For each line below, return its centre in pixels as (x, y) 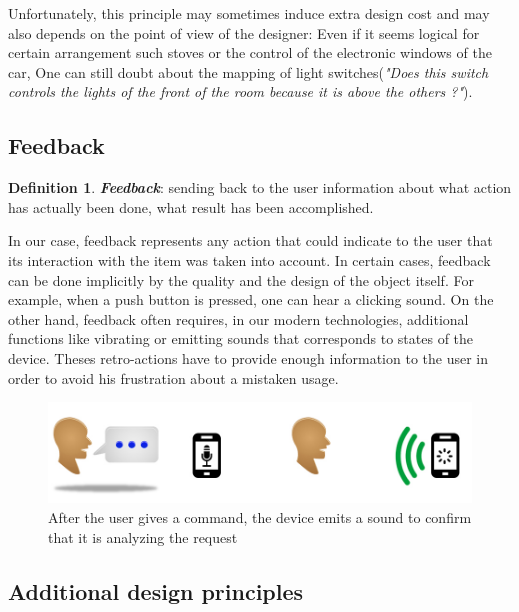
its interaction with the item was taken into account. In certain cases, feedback (249, 259)
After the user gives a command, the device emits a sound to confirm (260, 517)
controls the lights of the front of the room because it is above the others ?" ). (240, 91)
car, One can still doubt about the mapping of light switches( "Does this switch (248, 71)
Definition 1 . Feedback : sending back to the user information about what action (260, 187)
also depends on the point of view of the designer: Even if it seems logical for (244, 32)
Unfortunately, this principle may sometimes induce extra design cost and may (249, 13)
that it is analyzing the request (143, 536)
